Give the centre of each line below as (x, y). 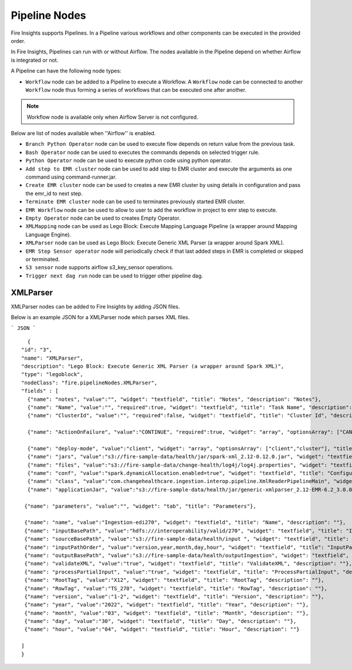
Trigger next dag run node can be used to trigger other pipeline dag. (114, 276)
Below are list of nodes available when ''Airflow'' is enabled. (83, 133)
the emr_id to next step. (54, 193)
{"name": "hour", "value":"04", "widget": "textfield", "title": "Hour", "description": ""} (162, 629)
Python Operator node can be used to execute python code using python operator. (128, 160)
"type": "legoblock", (52, 374)
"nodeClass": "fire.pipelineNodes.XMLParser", (89, 383)
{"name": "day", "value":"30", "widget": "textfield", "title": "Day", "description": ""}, (160, 621)
